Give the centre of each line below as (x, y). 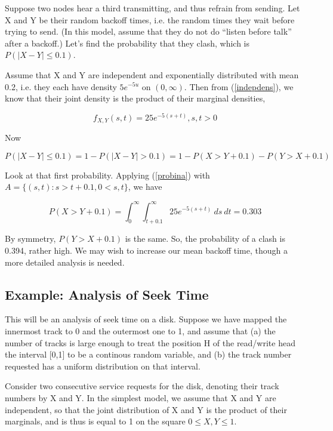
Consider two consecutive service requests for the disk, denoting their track (142, 386)
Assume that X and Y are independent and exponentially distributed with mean (152, 74)
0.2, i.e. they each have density (61, 86)
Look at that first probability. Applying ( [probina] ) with (107, 175)
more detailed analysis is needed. (65, 262)
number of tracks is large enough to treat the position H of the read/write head (150, 342)
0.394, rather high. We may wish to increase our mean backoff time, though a (146, 250)
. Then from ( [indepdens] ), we (239, 86)
